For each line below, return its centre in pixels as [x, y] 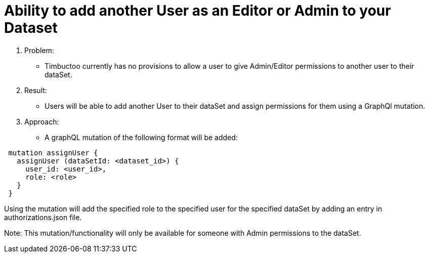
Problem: [39, 50]
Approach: [42, 121]
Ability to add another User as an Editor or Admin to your [198, 11]
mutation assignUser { [53, 153]
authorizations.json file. [43, 217]
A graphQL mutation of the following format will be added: [141, 137]
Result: [36, 90]
